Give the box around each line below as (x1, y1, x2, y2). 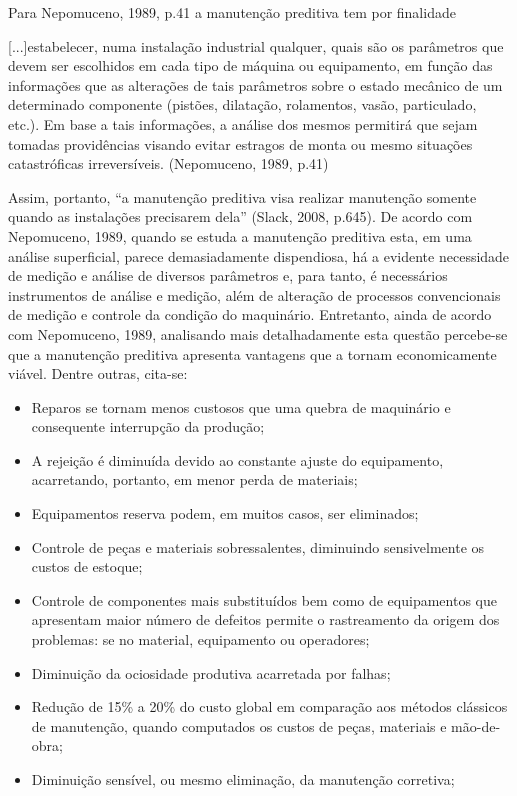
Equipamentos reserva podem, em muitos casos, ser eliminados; (31, 503, 419, 524)
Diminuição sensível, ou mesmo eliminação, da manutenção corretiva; (31, 769, 455, 789)
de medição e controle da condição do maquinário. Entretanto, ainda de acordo (8, 304, 492, 325)
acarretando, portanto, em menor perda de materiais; (31, 469, 358, 490)
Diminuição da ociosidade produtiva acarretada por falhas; (31, 662, 391, 683)
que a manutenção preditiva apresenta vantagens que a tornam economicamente (8, 343, 497, 364)
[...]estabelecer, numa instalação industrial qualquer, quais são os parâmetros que (8, 35, 504, 56)
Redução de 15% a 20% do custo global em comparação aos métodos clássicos (31, 696, 508, 717)
